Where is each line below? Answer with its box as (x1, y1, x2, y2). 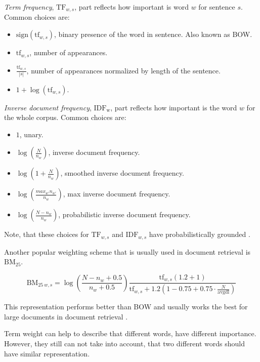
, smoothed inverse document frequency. (60, 168, 184, 178)
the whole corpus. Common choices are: (4, 112, 126, 123)
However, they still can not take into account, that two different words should (4, 338, 245, 349)
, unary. (19, 129, 44, 139)
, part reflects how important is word (74, 2, 189, 12)
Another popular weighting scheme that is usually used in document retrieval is (4, 246, 251, 257)
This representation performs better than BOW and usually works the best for (4, 301, 248, 312)
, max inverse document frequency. (63, 188, 170, 199)
